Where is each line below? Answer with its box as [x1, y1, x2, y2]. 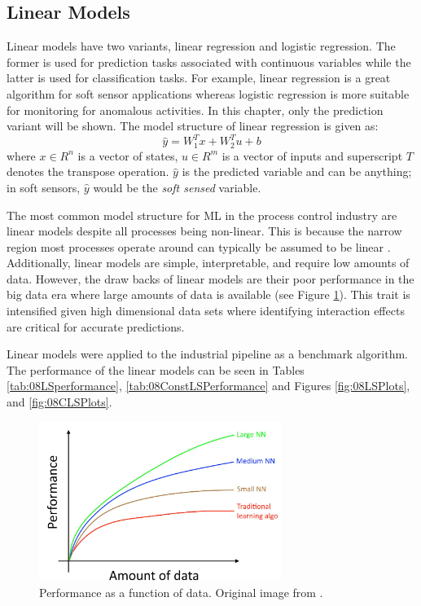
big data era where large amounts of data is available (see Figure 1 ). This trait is [7, 286, 410, 303]
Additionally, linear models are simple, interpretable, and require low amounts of [7, 254, 410, 271]
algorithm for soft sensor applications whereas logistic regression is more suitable [7, 85, 410, 102]
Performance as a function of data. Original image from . [39, 584, 323, 601]
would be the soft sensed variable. [93, 178, 261, 195]
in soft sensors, [7, 178, 81, 195]
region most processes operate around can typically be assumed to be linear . [7, 238, 391, 255]
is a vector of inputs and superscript [221, 147, 403, 164]
